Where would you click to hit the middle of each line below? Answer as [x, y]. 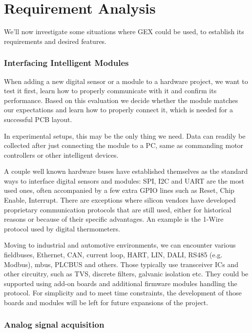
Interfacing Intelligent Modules [66, 63]
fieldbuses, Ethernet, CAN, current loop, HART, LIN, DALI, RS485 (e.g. [113, 255]
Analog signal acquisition [54, 324]
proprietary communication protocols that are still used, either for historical [118, 209]
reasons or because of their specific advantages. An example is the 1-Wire [114, 219]
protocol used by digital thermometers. [62, 228]
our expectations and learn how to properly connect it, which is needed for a [118, 110]
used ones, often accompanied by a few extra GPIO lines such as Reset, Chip [119, 190]
